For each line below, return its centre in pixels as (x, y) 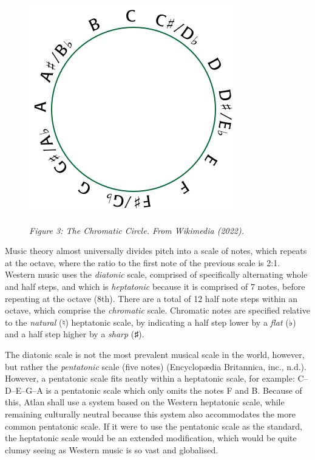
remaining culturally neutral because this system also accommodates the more (150, 414)
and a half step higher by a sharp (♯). (75, 334)
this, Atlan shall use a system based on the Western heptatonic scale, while (145, 402)
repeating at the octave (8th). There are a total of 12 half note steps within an (151, 298)
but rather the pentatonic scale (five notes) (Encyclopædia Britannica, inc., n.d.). (156, 366)
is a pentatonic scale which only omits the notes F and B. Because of (174, 390)
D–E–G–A (24, 390)
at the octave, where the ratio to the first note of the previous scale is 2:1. (143, 262)
